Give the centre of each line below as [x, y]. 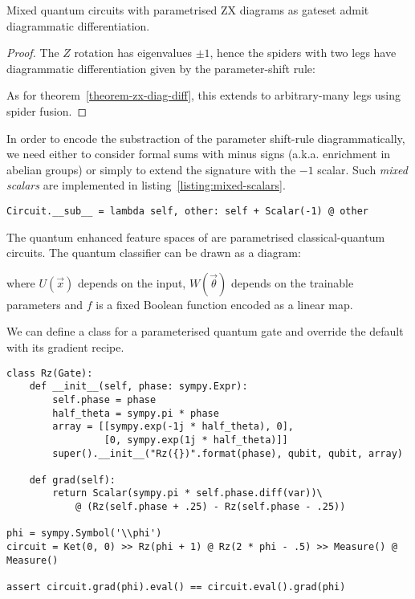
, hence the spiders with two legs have [303, 53]
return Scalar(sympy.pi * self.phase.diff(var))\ [187, 493]
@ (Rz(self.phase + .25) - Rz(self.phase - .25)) [210, 507]
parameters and [45, 304]
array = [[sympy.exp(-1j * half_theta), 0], [173, 427]
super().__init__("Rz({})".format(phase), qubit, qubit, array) [228, 453]
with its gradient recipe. [65, 346]
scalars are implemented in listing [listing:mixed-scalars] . [146, 185]
